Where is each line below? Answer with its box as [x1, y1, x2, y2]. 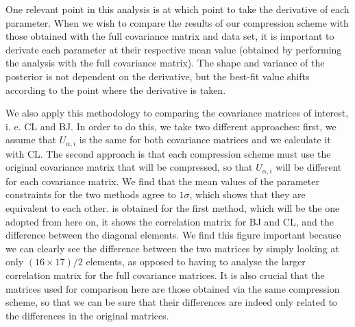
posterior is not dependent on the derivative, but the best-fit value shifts [5, 69, 310, 83]
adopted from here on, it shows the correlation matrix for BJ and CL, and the [5, 214, 334, 228]
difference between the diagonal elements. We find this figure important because [5, 228, 341, 242]
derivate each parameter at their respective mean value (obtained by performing [5, 42, 342, 56]
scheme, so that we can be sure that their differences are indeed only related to [5, 295, 337, 309]
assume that [5, 132, 57, 147]
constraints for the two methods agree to [5, 187, 176, 202]
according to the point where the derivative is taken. [5, 82, 226, 97]
